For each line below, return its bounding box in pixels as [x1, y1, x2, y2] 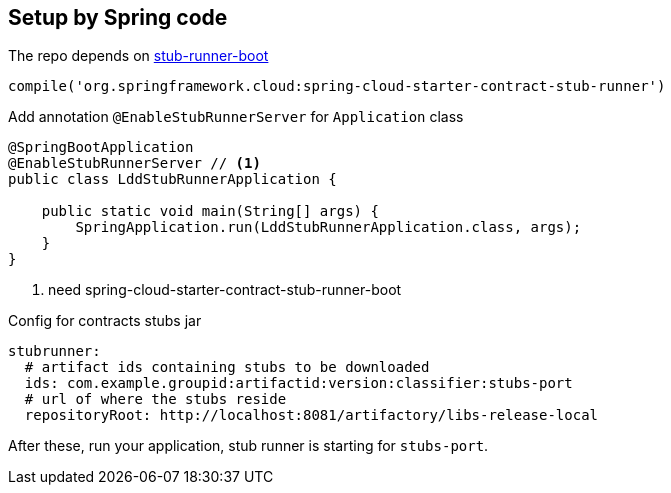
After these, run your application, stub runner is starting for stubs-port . [8, 437, 489, 455]
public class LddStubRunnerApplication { [8, 171, 337, 188]
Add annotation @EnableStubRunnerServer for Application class [8, 108, 464, 126]
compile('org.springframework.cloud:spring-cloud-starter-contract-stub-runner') [8, 78, 666, 95]
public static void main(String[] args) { [41, 203, 379, 220]
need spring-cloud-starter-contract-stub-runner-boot [48, 281, 402, 299]
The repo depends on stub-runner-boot [8, 47, 269, 65]
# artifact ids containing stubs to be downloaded [24, 359, 430, 376]
